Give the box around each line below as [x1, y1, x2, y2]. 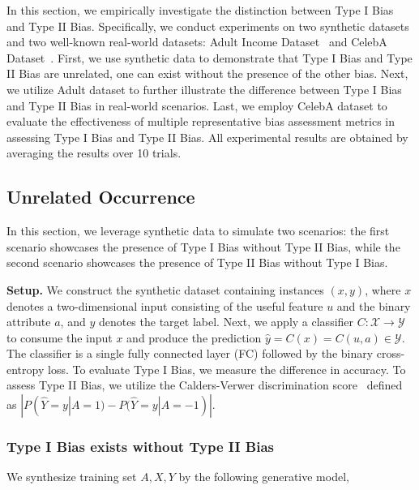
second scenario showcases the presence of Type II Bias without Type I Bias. [6, 254, 388, 271]
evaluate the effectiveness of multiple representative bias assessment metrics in [6, 113, 395, 130]
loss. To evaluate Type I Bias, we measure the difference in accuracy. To [47, 360, 406, 377]
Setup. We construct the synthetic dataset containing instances [6, 281, 324, 298]
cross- [376, 345, 405, 362]
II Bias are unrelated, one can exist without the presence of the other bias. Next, [6, 65, 408, 82]
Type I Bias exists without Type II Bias [6, 436, 275, 456]
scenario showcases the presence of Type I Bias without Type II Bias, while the [6, 238, 400, 255]
